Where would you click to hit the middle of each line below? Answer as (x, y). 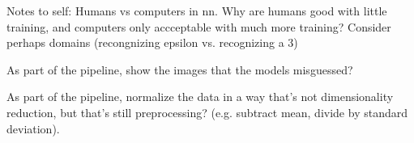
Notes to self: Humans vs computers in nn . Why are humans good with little (197, 11)
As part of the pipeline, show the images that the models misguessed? (180, 69)
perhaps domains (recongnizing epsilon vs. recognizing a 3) (152, 42)
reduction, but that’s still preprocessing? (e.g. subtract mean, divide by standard (207, 112)
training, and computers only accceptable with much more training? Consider (199, 26)
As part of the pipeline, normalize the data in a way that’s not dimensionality (200, 97)
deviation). (33, 128)
